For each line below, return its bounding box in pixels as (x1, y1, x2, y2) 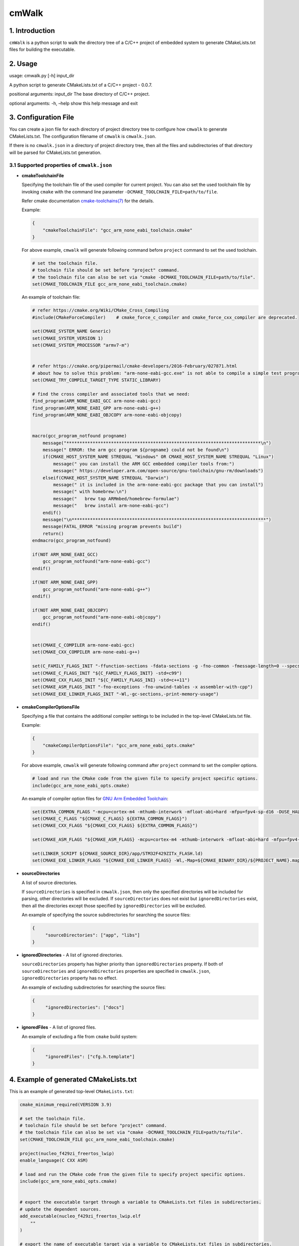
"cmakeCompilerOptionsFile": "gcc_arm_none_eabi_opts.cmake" (42, 743, 195, 748)
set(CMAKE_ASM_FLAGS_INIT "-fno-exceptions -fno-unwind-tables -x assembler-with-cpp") (32, 684, 253, 690)
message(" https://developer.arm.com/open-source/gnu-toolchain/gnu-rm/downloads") (53, 468, 264, 473)
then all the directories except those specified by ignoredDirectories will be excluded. (21, 903, 206, 909)
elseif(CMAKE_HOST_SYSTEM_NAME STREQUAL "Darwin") (42, 475, 169, 480)
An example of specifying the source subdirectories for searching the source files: (21, 912, 191, 918)
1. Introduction (9, 26, 55, 35)
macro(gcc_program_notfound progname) (32, 433, 127, 439)
